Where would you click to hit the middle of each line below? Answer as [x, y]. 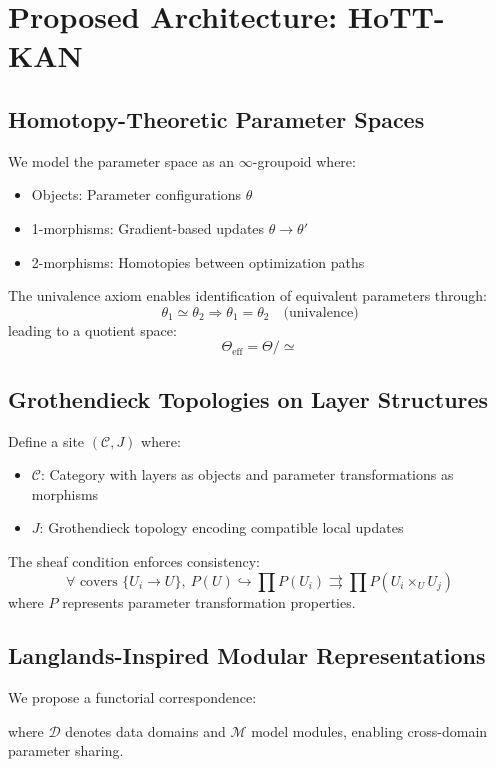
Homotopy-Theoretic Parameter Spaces [216, 118]
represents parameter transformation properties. [209, 601]
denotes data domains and [145, 730]
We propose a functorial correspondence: [132, 697]
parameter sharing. [66, 750]
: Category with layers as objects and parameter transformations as [247, 474]
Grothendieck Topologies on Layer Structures [248, 398]
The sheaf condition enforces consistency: [134, 560]
